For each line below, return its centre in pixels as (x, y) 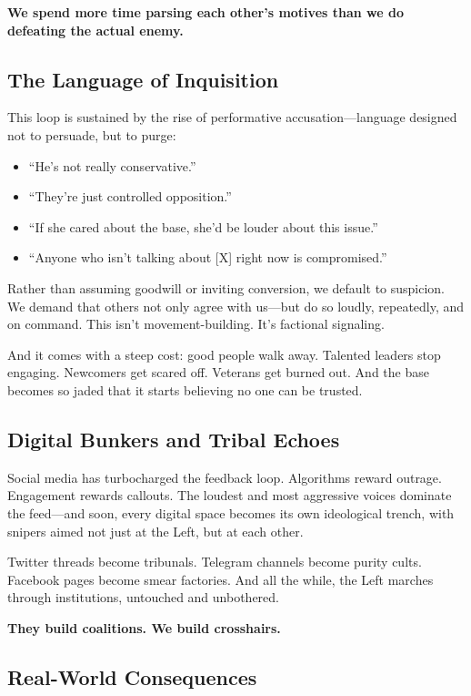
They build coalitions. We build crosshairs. (144, 627)
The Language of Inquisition (143, 79)
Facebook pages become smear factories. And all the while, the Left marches (220, 579)
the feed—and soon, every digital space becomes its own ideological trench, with (231, 512)
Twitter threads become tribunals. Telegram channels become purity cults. (215, 562)
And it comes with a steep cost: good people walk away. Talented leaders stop (224, 354)
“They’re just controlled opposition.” (130, 196)
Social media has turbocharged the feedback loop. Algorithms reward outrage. (225, 477)
